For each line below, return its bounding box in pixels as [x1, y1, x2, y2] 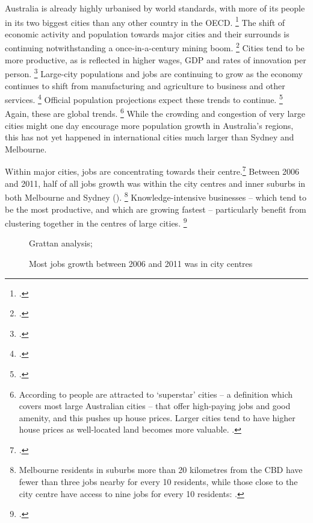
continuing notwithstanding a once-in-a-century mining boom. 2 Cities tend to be [5, 40, 305, 54]
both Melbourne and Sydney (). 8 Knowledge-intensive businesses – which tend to [5, 189, 306, 203]
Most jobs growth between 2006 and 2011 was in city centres [29, 257, 253, 269]
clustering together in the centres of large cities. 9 [5, 215, 187, 229]
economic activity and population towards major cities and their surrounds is [5, 27, 290, 40]
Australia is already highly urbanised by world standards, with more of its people [5, 2, 305, 14]
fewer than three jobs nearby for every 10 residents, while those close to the [19, 475, 298, 488]
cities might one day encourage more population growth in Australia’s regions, [5, 119, 294, 131]
